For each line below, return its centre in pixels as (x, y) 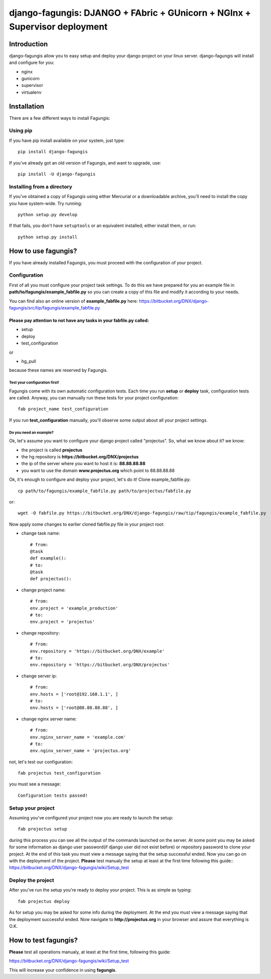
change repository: (41, 633)
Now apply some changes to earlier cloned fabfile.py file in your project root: (87, 524)
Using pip (21, 131)
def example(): (48, 558)
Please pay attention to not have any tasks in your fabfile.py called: (79, 320)
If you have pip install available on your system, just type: (67, 140)
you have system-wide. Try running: (46, 203)
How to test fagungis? (43, 940)
